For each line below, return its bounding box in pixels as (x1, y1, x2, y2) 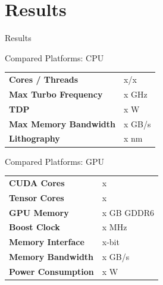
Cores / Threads (9, 73, 79, 86)
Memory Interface (9, 236, 84, 248)
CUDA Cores (9, 176, 65, 189)
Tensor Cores (9, 191, 64, 203)
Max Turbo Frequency (9, 87, 103, 100)
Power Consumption (9, 265, 94, 277)
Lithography (9, 132, 60, 145)
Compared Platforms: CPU (5, 51, 104, 64)
